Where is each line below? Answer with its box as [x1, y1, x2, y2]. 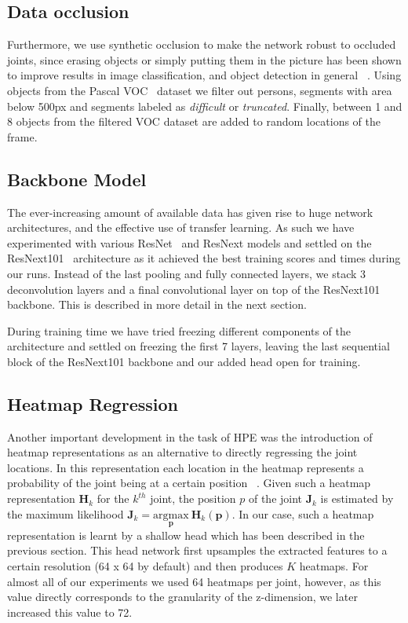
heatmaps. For [299, 558, 369, 574]
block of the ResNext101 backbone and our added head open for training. [7, 353, 361, 369]
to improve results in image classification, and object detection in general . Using [7, 67, 402, 83]
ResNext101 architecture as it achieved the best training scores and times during [7, 250, 401, 266]
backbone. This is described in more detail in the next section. [7, 296, 307, 313]
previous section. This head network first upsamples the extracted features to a [7, 542, 388, 559]
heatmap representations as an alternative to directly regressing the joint [7, 444, 358, 460]
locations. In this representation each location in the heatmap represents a [7, 459, 364, 475]
